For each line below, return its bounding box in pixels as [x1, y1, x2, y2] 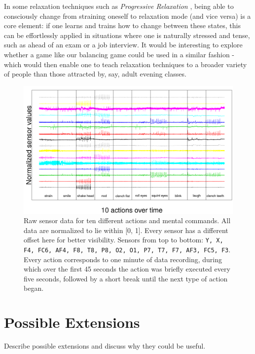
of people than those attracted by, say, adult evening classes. [4, 69, 186, 79]
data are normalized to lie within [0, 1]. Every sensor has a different [24, 225, 228, 235]
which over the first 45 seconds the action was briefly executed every [24, 264, 230, 274]
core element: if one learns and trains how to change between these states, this [4, 20, 241, 31]
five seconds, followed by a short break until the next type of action [24, 273, 228, 283]
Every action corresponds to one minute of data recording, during [24, 254, 222, 264]
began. [24, 283, 44, 293]
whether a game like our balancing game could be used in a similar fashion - [4, 49, 234, 59]
